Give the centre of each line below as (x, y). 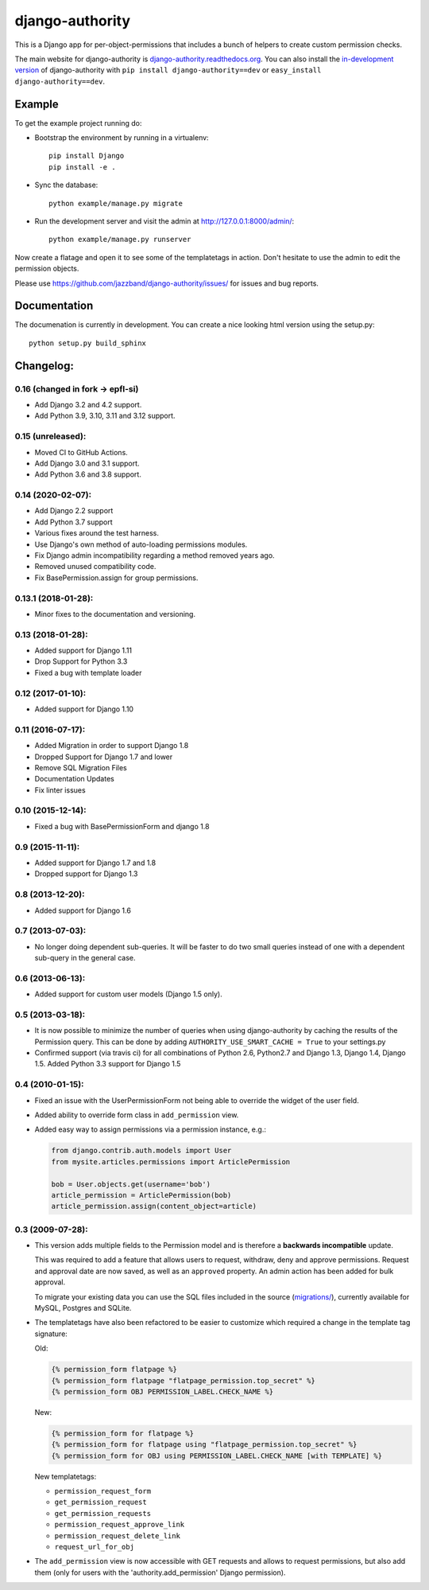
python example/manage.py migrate (116, 203)
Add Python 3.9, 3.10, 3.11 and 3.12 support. (105, 416)
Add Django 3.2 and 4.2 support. (88, 404)
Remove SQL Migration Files (81, 767)
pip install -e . (82, 167)
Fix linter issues (60, 790)
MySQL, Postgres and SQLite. (83, 1308)
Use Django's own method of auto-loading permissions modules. (141, 544)
